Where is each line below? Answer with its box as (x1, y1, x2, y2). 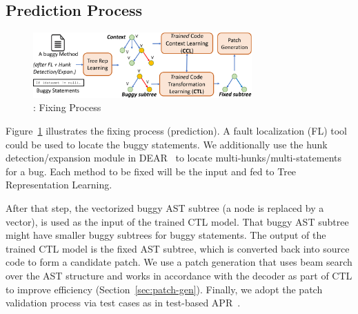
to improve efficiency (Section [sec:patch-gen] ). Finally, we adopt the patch (6, 282, 323, 296)
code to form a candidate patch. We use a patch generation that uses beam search (6, 255, 352, 269)
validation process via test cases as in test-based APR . (6, 295, 241, 310)
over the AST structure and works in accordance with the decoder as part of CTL (6, 268, 352, 282)
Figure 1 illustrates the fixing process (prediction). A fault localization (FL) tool (6, 124, 347, 138)
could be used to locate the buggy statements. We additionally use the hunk (6, 137, 328, 151)
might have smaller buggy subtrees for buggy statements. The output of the (6, 228, 326, 242)
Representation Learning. (6, 177, 112, 192)
